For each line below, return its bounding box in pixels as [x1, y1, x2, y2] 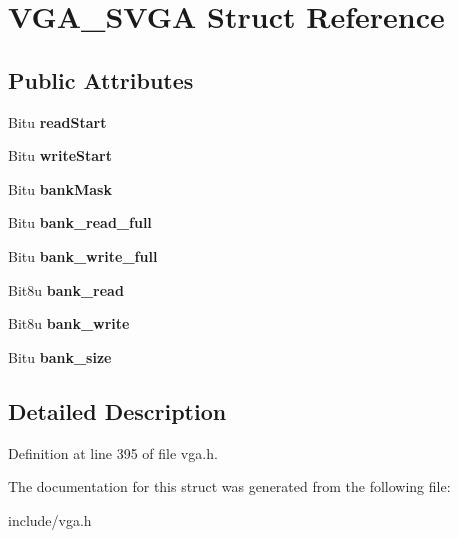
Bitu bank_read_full [8, 212, 152, 233]
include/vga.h [8, 509, 92, 530]
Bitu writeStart [8, 145, 112, 166]
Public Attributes [8, 64, 194, 95]
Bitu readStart [8, 111, 107, 132]
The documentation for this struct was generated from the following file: [8, 476, 451, 497]
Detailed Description [8, 395, 227, 426]
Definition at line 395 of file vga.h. [8, 442, 218, 463]
